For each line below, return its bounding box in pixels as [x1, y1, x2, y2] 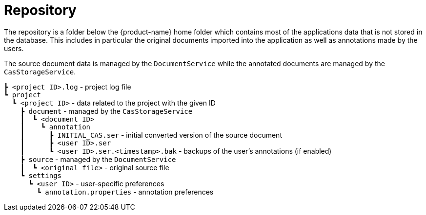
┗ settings [20, 171, 62, 179]
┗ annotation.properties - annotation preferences [37, 187, 214, 196]
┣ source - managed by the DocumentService [20, 155, 176, 163]
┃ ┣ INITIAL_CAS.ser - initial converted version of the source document [20, 130, 282, 139]
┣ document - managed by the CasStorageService [20, 107, 193, 115]
